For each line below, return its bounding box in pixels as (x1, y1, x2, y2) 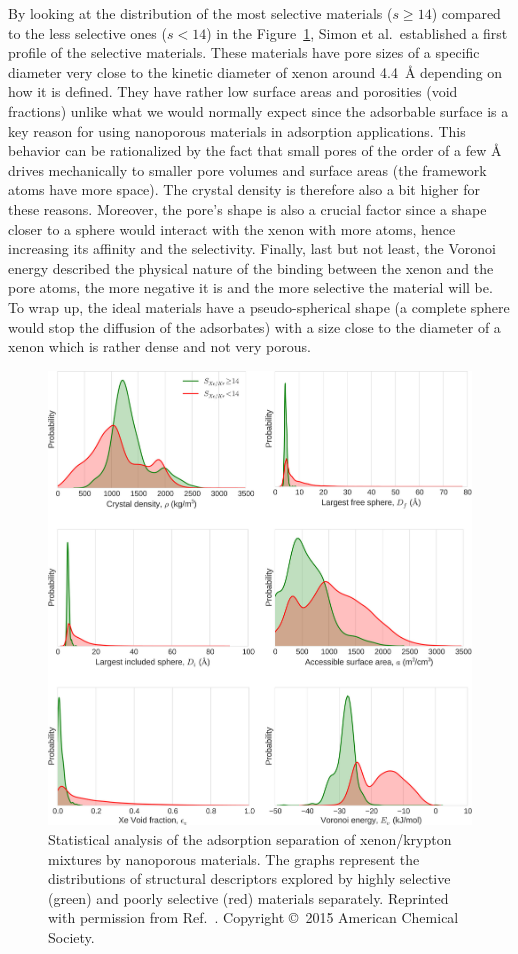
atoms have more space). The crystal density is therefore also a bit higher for (8, 179, 480, 200)
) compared (431, 3, 501, 23)
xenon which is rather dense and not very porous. (8, 336, 311, 357)
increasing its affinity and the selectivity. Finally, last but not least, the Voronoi (8, 238, 496, 259)
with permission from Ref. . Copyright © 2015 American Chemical (48, 907, 459, 928)
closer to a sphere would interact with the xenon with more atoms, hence (8, 218, 456, 239)
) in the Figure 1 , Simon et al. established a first (206, 22, 508, 43)
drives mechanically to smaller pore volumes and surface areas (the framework (8, 159, 487, 180)
